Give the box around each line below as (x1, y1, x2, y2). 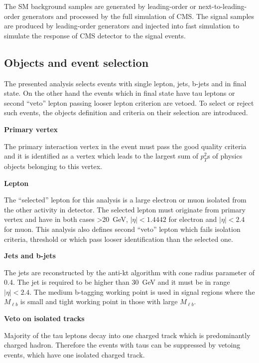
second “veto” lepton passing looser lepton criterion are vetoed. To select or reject (4, 97, 254, 108)
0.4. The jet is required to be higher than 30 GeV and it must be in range (4, 277, 230, 287)
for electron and (168, 214, 217, 224)
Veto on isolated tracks (4, 313, 85, 324)
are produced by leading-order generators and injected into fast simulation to (4, 20, 240, 31)
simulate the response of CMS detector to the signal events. (4, 30, 186, 40)
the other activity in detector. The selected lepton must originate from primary (4, 204, 246, 214)
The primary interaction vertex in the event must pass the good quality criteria (4, 141, 247, 151)
